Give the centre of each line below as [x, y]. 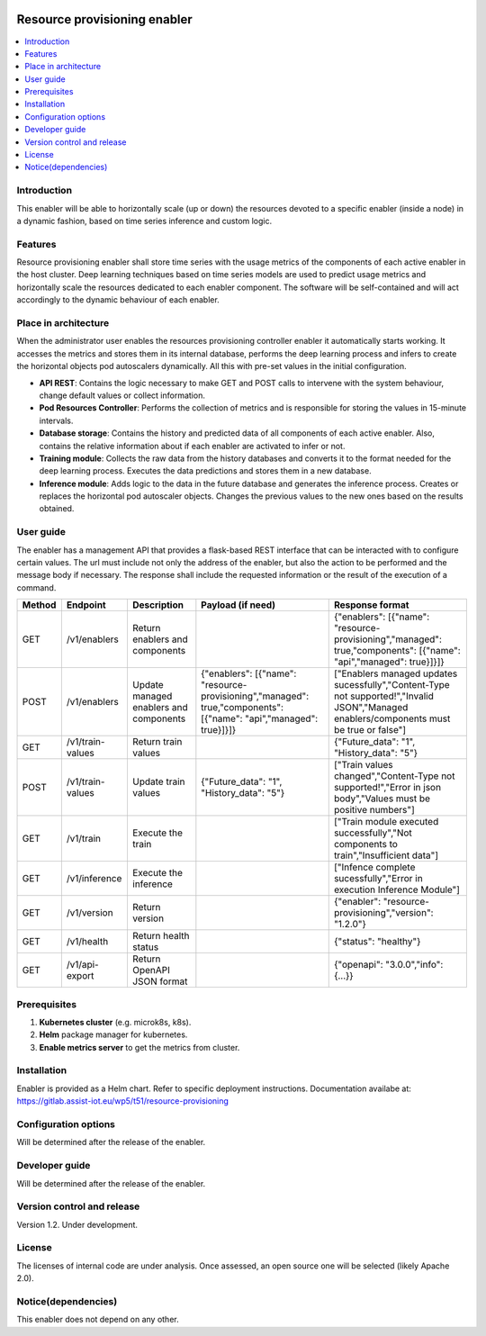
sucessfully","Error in [378, 879]
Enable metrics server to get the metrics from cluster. [139, 1047]
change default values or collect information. [122, 395]
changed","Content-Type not [394, 776]
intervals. [56, 420]
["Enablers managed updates [396, 673]
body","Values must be [382, 799]
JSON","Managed [371, 708]
